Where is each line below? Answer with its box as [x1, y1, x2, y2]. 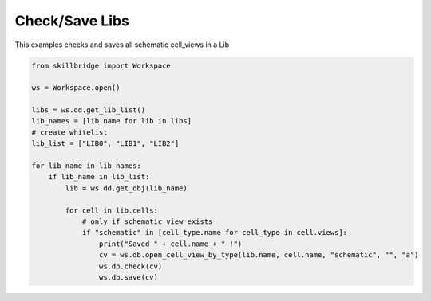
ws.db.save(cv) [98, 272, 159, 282]
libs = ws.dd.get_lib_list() [31, 106, 146, 115]
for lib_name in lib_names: [31, 162, 141, 170]
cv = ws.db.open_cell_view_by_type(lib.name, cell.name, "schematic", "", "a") [98, 251, 419, 260]
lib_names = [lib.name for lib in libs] [31, 116, 192, 126]
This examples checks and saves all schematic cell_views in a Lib [14, 40, 230, 49]
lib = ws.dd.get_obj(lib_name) [65, 183, 188, 193]
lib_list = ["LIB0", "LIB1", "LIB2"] [31, 139, 180, 148]
